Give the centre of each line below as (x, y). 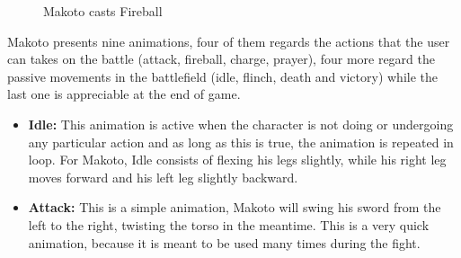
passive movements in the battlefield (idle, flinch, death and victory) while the (222, 76)
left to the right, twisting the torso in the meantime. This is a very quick (229, 224)
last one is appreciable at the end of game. (124, 94)
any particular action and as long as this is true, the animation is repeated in (241, 142)
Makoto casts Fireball (103, 11)
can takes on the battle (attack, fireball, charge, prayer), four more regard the (221, 59)
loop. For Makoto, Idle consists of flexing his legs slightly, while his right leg (237, 160)
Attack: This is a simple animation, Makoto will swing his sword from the (235, 207)
